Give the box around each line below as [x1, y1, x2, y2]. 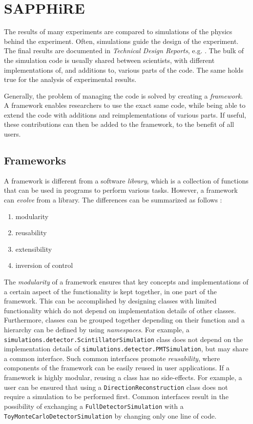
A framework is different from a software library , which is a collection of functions [4, 175, 249, 185]
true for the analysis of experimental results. [4, 74, 137, 84]
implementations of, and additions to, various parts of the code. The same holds [4, 64, 244, 75]
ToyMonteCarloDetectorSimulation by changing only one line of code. [4, 410, 217, 421]
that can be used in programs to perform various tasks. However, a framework [4, 185, 238, 195]
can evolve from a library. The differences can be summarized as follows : [4, 195, 222, 205]
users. [4, 129, 21, 139]
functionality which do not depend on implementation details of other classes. [4, 305, 236, 315]
